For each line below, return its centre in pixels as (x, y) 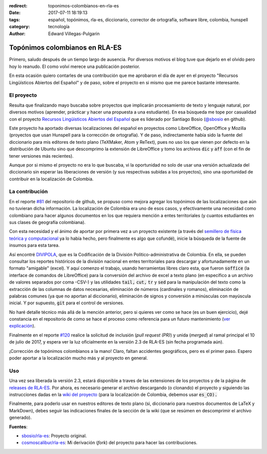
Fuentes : (18, 427)
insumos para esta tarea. (34, 245)
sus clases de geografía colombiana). (47, 222)
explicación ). (22, 326)
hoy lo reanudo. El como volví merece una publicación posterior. (75, 66)
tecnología (59, 27)
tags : (15, 19)
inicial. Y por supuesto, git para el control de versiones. (67, 303)
